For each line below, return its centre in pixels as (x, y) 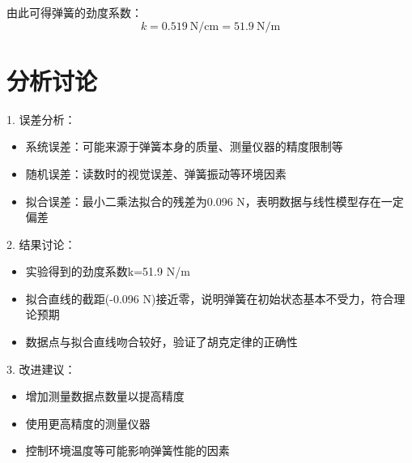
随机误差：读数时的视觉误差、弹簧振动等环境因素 (156, 173)
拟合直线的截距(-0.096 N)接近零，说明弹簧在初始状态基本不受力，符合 (210, 298)
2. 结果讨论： (41, 244)
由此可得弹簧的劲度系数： (74, 12)
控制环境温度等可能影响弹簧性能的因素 (127, 450)
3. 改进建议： (41, 369)
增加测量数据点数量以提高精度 (105, 396)
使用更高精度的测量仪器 (88, 423)
